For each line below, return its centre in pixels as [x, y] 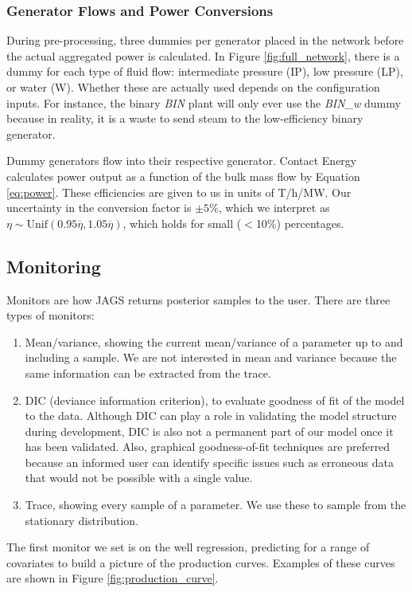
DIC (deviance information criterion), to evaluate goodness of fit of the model [215, 400]
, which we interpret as [274, 208]
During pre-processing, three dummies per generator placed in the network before [205, 40]
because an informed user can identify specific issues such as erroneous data [209, 462]
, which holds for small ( [182, 223]
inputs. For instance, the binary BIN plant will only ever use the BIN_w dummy [204, 102]
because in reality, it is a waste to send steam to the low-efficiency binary [185, 118]
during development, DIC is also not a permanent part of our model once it [209, 431]
